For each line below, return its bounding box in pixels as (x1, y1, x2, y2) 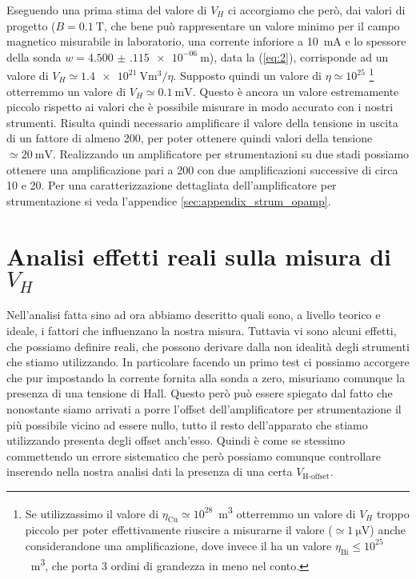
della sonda (6, 48, 62, 65)
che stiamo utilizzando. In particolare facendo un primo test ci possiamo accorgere (6, 353, 410, 370)
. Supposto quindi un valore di (173, 67, 322, 84)
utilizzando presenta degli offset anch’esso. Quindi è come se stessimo (6, 432, 346, 449)
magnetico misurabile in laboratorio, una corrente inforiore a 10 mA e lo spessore (6, 33, 406, 50)
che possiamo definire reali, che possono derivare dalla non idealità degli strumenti (6, 337, 410, 354)
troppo (376, 505, 410, 521)
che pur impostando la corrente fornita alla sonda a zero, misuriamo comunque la (6, 369, 406, 385)
